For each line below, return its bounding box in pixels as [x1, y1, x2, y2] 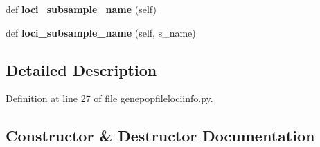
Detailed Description [6, 59, 157, 80]
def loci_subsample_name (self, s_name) [6, 25, 196, 39]
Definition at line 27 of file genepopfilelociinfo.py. [6, 91, 213, 106]
